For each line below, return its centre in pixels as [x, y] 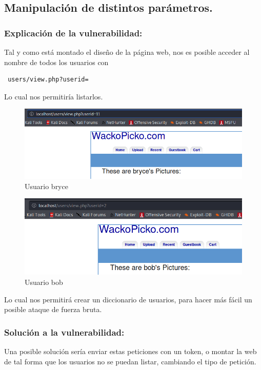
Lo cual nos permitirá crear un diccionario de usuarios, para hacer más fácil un [128, 299]
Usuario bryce [46, 186]
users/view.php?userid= [48, 80]
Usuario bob [44, 282]
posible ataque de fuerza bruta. [53, 309]
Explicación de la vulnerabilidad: [73, 33]
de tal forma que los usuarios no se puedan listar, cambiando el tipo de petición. [130, 361]
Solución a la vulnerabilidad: [64, 332]
